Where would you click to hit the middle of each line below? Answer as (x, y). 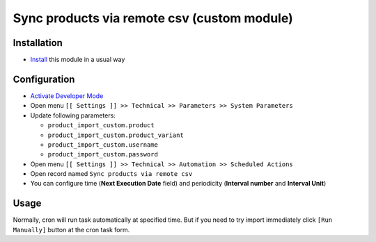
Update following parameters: (73, 115)
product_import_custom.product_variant (116, 135)
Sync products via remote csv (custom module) (153, 18)
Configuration (44, 79)
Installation (38, 43)
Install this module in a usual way (78, 60)
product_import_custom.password (103, 154)
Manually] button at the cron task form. (71, 229)
